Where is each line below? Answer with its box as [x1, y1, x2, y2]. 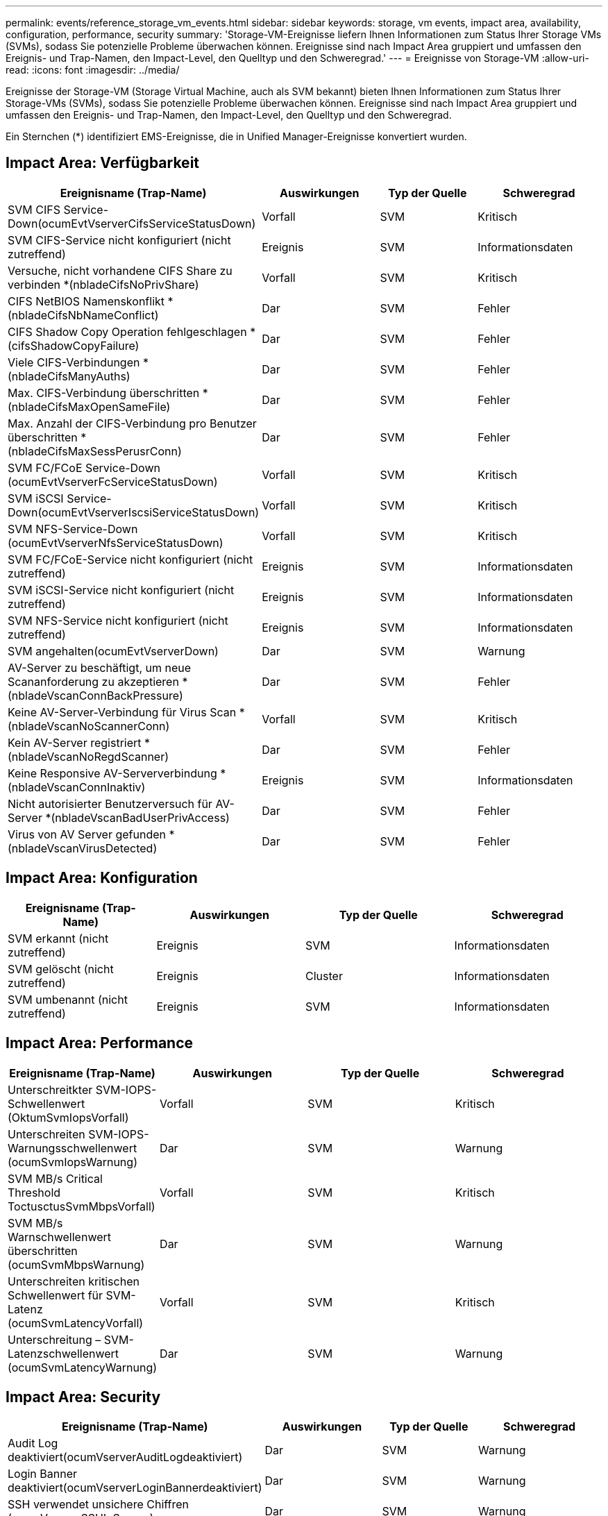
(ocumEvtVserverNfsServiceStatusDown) [8, 535, 223, 550]
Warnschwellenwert [8, 1229, 112, 1244]
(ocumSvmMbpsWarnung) [8, 1257, 145, 1272]
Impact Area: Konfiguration [6, 869, 198, 887]
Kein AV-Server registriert [8, 735, 142, 750]
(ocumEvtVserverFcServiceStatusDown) [8, 474, 218, 489]
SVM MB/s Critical [8, 1171, 103, 1186]
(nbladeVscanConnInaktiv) [8, 780, 146, 794]
